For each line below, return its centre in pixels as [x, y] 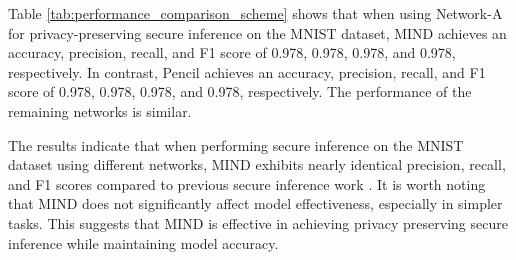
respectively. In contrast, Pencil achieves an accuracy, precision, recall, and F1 [247, 71]
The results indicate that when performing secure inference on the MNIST [236, 144]
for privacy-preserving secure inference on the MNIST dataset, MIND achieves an [257, 32]
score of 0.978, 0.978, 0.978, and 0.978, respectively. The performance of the [240, 91]
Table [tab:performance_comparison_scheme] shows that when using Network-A [255, 13]
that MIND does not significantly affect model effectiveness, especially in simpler [255, 203]
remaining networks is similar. [100, 110]
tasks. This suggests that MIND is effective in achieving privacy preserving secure [258, 222]
